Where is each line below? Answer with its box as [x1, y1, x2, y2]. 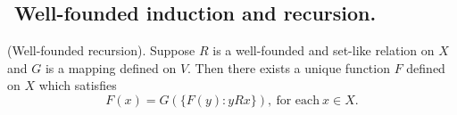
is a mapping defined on [45, 58, 177, 77]
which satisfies [38, 76, 117, 94]
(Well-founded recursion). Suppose [7, 41, 195, 60]
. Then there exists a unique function [187, 58, 390, 77]
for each [276, 94, 320, 107]
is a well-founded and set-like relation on [212, 41, 435, 60]
